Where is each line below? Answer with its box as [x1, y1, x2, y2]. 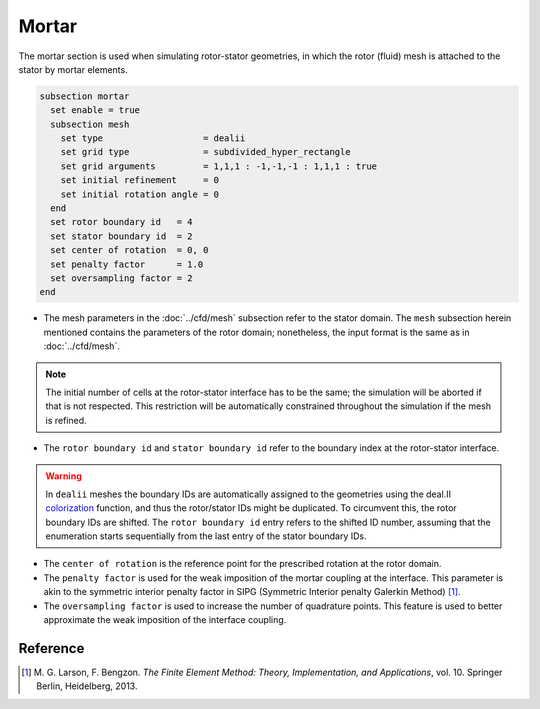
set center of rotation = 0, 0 [50, 245, 209, 256]
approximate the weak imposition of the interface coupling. [43, 614, 287, 626]
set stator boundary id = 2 [50, 230, 194, 242]
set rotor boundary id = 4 [50, 216, 194, 228]
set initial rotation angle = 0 [60, 188, 220, 200]
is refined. [45, 414, 87, 426]
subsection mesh [50, 118, 130, 130]
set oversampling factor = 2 [50, 273, 194, 284]
